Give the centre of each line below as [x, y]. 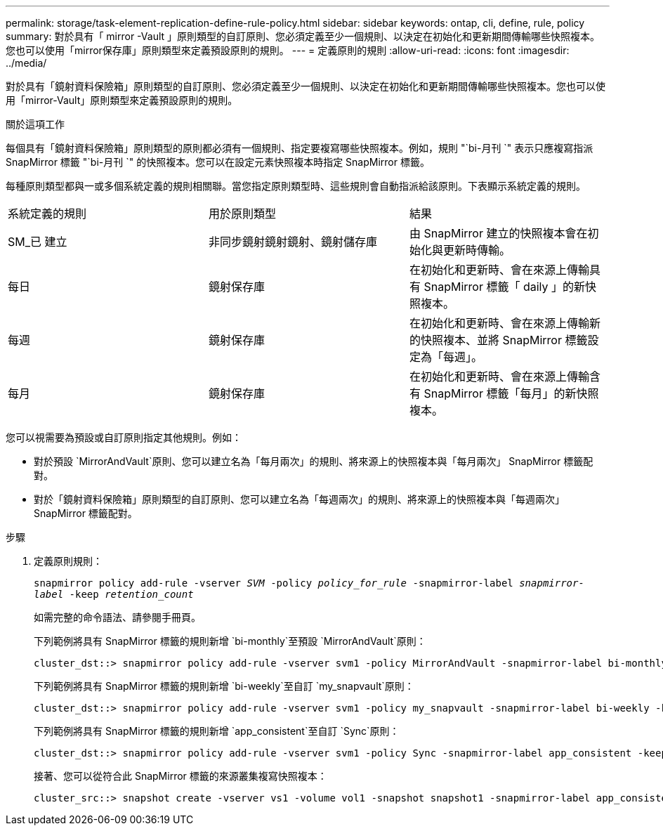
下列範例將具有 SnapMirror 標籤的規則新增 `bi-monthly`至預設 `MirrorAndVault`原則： [230, 641]
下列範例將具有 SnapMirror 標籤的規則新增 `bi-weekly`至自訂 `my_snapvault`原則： [224, 686]
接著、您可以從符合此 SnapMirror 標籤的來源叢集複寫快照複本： [180, 776]
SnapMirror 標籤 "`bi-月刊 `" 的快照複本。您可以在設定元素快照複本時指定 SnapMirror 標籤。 [218, 162]
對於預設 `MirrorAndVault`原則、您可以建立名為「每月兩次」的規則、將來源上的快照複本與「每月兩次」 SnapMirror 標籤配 [314, 461]
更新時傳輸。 [477, 250]
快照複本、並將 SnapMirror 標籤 [504, 340]
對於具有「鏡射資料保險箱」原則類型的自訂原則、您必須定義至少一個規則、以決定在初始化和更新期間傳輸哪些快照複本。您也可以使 [306, 86]
